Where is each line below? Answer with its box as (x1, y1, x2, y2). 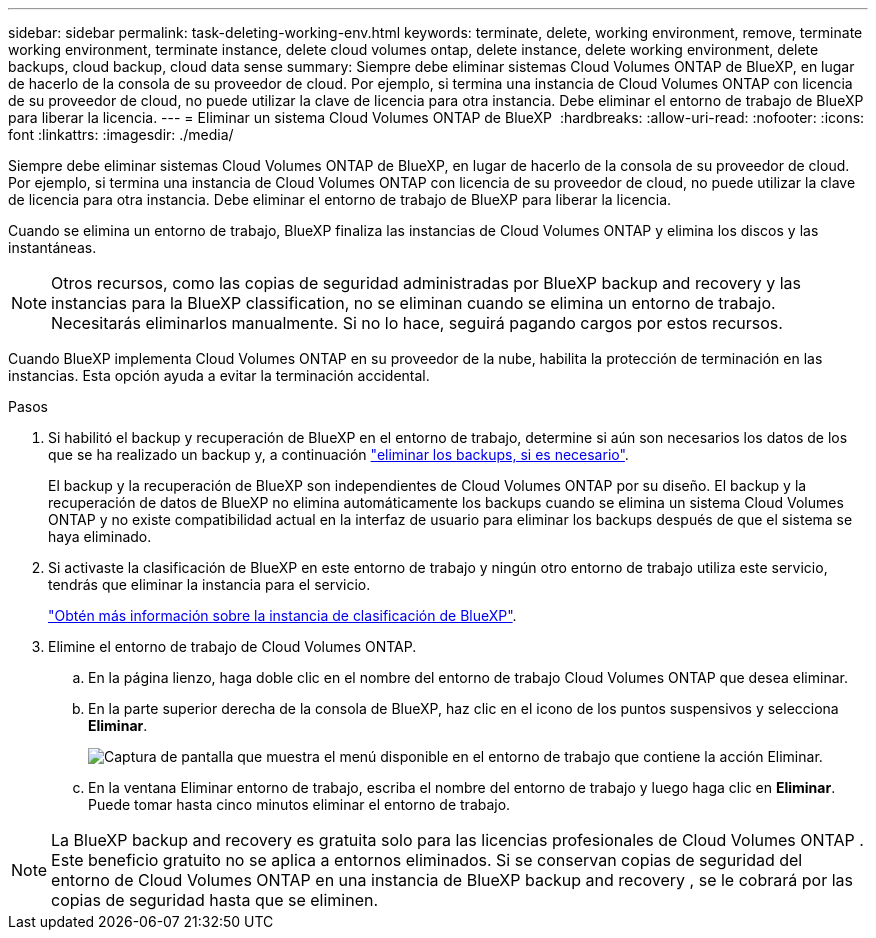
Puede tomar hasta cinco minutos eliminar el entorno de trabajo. (88, 796, 511, 813)
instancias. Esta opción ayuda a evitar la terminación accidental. (8, 367, 430, 384)
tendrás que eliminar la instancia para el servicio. (48, 576, 371, 593)
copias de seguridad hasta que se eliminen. (51, 890, 379, 910)
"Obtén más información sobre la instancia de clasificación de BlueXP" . (48, 607, 517, 624)
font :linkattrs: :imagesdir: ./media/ (8, 126, 234, 143)
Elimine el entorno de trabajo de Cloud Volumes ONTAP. (48, 638, 417, 655)
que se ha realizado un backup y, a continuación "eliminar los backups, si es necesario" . (48, 446, 629, 463)
